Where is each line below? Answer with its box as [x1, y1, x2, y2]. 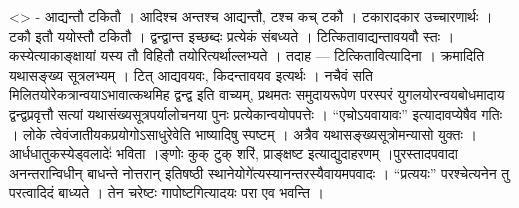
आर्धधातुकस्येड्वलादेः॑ [9, 143, 112, 164]
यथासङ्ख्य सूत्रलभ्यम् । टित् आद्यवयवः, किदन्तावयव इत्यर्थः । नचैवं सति [9, 64, 373, 85]
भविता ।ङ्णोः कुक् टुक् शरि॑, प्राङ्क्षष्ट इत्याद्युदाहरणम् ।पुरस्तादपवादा [116, 143, 459, 164]
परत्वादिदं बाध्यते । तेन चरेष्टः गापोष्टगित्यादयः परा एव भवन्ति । [9, 182, 324, 203]
